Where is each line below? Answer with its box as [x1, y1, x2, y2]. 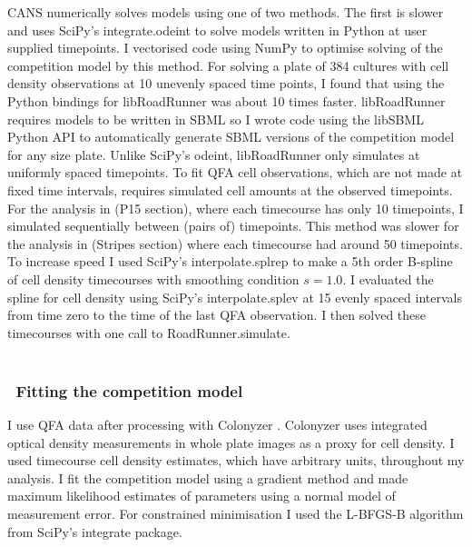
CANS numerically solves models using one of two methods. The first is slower [7, 3, 444, 21]
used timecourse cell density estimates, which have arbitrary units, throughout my [7, 451, 465, 470]
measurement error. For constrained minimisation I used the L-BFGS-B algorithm [7, 504, 464, 523]
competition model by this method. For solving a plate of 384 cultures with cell [7, 55, 449, 75]
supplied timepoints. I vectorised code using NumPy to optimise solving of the [7, 38, 443, 57]
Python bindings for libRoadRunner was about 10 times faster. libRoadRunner [7, 91, 446, 110]
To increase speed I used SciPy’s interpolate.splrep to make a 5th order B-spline [7, 252, 453, 271]
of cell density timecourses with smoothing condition [7, 269, 300, 288]
